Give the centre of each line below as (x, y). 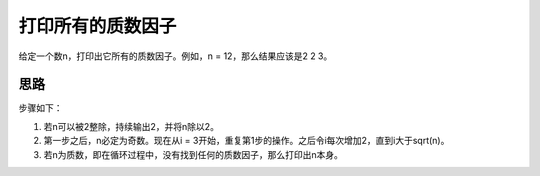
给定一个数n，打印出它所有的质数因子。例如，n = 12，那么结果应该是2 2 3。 (175, 56)
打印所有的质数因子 (97, 26)
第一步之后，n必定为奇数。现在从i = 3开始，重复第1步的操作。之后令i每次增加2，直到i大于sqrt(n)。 (246, 141)
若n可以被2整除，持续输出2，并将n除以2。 (131, 126)
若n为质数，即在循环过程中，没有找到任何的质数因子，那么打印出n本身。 (193, 154)
